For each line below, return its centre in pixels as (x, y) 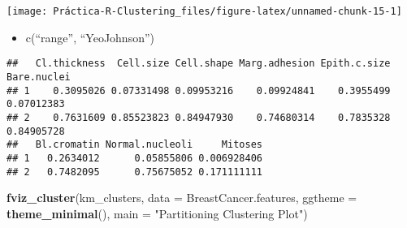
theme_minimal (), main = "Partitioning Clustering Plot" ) (157, 213)
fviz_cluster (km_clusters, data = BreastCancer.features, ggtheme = (182, 198)
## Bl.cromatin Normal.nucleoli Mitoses (134, 145)
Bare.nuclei (39, 77)
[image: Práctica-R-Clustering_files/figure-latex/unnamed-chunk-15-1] (204, 11)
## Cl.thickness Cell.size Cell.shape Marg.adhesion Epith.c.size (199, 64)
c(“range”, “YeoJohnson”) (90, 37)
